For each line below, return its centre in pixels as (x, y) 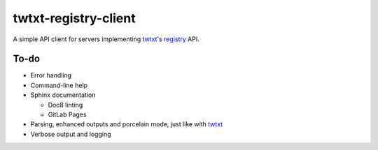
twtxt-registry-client (74, 18)
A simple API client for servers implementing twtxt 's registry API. (106, 39)
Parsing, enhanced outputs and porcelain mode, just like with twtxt (127, 124)
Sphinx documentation (63, 95)
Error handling (51, 75)
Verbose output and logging (71, 134)
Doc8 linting (65, 105)
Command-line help (59, 85)
